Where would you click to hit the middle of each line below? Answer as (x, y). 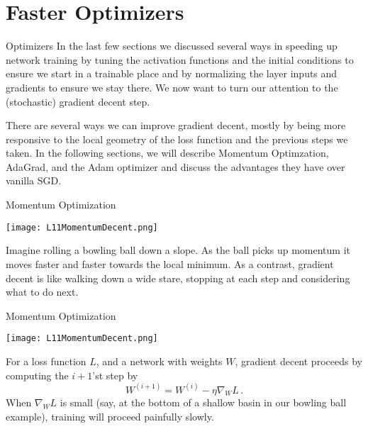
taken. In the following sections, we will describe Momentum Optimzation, (167, 153)
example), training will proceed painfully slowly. (110, 416)
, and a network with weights (159, 361)
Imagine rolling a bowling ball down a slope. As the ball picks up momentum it (178, 250)
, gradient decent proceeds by (299, 361)
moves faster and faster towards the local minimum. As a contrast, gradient (170, 263)
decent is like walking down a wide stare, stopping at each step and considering (178, 278)
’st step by (115, 375)
